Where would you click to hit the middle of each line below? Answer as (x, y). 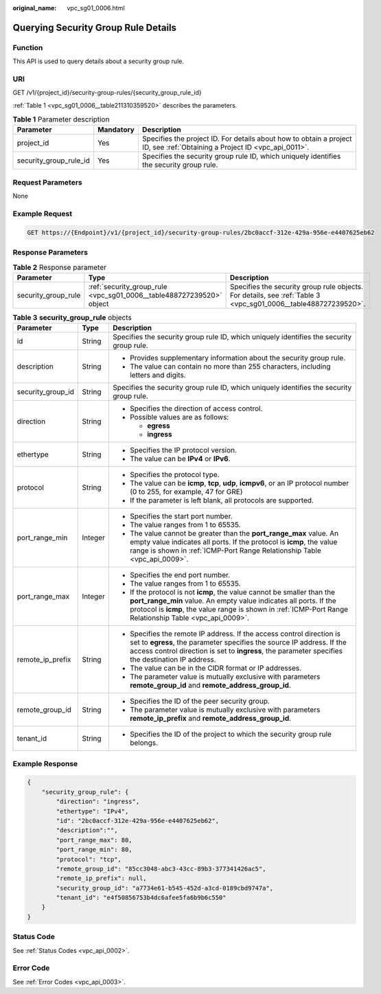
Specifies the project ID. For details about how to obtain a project (247, 139)
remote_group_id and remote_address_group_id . (210, 685)
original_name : (35, 8)
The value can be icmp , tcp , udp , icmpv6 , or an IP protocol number (239, 483)
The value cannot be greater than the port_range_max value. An (234, 533)
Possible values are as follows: (179, 417)
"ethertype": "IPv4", (92, 811)
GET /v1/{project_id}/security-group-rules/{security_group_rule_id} (107, 93)
